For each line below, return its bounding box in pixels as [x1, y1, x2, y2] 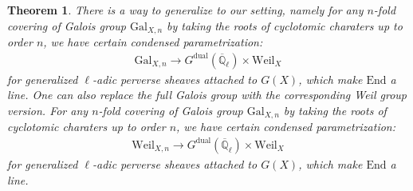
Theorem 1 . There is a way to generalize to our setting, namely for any [7, 2, 364, 18]
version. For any [7, 101, 88, 118]
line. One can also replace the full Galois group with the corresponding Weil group [7, 86, 407, 103]
